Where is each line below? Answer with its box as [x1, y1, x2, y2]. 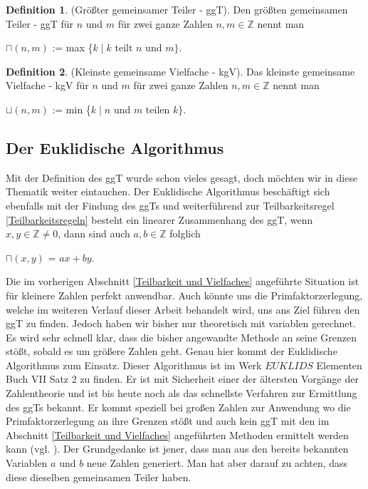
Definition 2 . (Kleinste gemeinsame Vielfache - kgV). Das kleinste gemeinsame [6, 63, 355, 78]
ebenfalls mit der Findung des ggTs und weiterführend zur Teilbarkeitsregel [6, 197, 335, 212]
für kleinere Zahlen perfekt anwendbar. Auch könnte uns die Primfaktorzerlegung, [6, 287, 363, 302]
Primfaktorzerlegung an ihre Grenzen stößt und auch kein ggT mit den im [6, 413, 330, 428]
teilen [145, 101, 170, 116]
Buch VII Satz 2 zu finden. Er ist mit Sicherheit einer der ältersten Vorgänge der [6, 371, 359, 386]
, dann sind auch [58, 226, 130, 241]
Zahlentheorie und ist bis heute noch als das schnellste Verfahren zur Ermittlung [6, 386, 357, 401]
